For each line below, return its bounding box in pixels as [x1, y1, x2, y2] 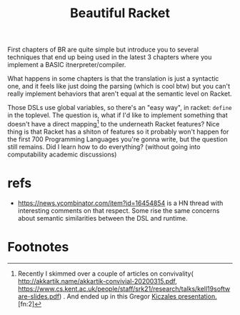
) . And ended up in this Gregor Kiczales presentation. [59, 291, 217, 301]
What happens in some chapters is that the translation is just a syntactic [7, 74, 219, 83]
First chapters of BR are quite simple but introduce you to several [7, 45, 199, 54]
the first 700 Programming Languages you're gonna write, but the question [7, 134, 228, 144]
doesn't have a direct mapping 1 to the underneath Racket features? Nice [7, 119, 220, 128]
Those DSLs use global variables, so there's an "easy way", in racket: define [7, 104, 232, 112]
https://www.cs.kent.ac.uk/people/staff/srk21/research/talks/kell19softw [17, 284, 231, 293]
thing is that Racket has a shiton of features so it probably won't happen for [7, 127, 229, 136]
